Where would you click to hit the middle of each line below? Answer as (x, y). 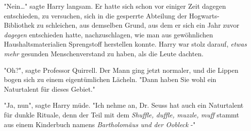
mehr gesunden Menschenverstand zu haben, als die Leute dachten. (104, 53)
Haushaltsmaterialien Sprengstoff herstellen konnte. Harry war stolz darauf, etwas (125, 44)
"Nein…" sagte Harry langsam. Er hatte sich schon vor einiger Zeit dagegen (115, 6)
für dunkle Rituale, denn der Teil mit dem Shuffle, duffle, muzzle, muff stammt (122, 114)
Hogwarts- (204, 15)
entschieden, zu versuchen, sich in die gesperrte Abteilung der (95, 15)
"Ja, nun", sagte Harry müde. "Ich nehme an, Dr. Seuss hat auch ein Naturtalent (124, 105)
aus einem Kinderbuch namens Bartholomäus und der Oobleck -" (100, 124)
